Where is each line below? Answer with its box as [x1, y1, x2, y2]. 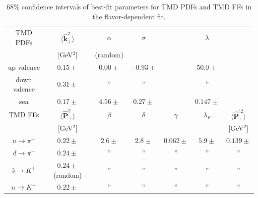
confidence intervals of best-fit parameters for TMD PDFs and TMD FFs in [21, 1, 252, 11]
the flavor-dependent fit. [92, 11, 166, 21]
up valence [8, 61, 40, 72]
